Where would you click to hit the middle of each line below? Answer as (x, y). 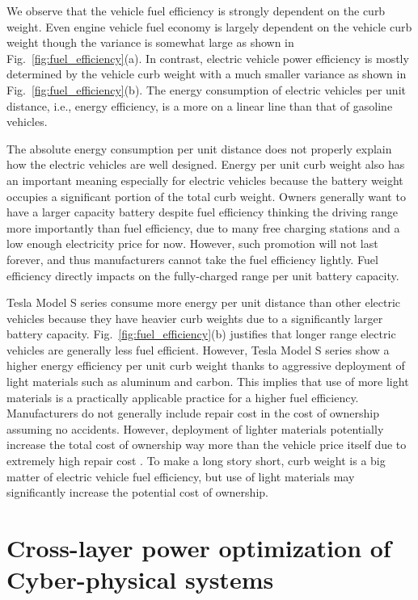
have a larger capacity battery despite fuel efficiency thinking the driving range (203, 212)
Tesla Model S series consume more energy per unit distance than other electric (204, 302)
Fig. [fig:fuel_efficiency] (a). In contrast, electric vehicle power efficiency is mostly (208, 58)
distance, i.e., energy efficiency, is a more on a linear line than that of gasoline (200, 105)
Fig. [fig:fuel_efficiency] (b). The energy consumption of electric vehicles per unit (206, 89)
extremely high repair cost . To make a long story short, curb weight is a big (196, 461)
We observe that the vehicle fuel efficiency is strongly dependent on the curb (196, 10)
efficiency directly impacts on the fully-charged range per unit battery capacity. (203, 275)
